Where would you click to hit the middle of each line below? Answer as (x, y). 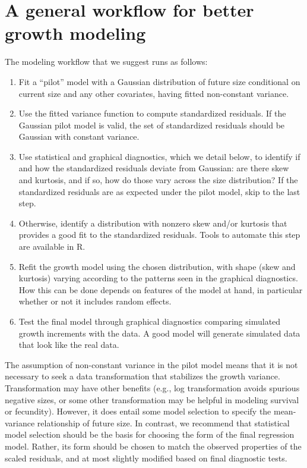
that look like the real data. (69, 345)
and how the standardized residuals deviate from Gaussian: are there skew (154, 168)
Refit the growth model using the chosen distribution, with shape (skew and (157, 266)
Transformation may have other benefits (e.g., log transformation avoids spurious (152, 387)
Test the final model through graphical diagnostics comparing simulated (150, 321)
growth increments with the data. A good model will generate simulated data (159, 333)
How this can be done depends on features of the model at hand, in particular (161, 289)
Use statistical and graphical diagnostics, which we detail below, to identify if (159, 156)
